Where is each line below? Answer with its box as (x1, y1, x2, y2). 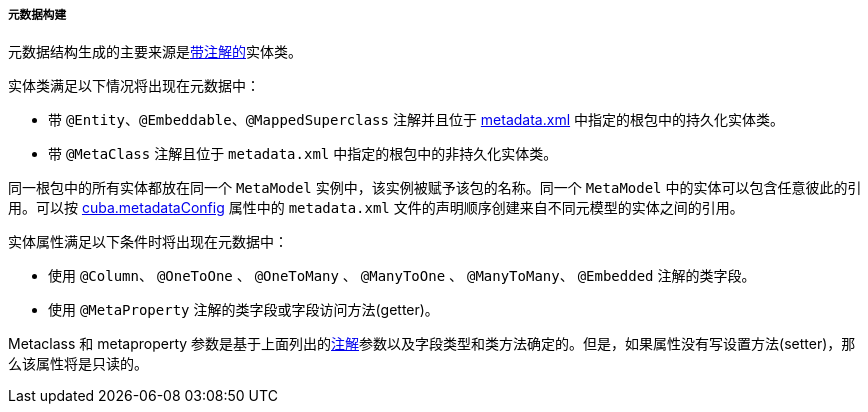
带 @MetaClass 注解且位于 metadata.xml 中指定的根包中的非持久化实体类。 (48, 145, 558, 163)
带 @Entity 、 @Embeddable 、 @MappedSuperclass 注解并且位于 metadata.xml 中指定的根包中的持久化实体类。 (48, 111, 784, 129)
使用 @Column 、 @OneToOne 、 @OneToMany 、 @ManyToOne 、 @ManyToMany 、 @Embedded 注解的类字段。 (48, 267, 756, 285)
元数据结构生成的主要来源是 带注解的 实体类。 (8, 43, 302, 61)
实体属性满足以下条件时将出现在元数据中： (8, 233, 288, 251)
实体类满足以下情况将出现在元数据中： (8, 77, 260, 95)
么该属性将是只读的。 (8, 355, 148, 373)
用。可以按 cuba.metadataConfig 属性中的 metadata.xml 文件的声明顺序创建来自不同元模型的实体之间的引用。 (8, 199, 744, 217)
